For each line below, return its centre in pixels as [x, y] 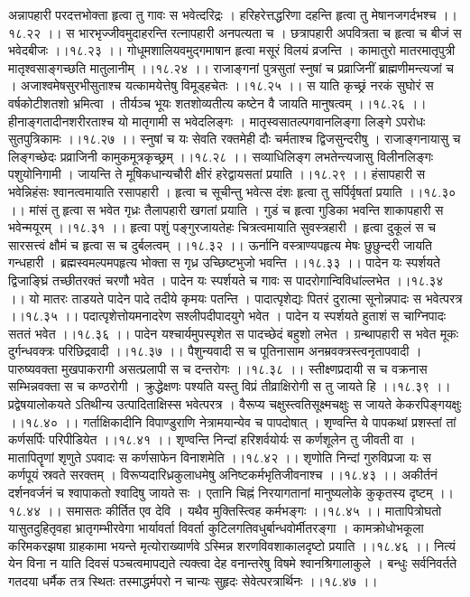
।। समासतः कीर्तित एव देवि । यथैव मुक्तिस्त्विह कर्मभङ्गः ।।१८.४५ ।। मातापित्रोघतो [243, 510]
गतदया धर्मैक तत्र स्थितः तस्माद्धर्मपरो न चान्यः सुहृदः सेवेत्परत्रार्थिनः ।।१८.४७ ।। [193, 581]
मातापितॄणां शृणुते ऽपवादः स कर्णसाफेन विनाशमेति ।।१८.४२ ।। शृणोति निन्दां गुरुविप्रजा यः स [220, 457]
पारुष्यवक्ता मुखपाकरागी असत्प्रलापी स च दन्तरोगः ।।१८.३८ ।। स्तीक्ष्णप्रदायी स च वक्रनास [218, 368]
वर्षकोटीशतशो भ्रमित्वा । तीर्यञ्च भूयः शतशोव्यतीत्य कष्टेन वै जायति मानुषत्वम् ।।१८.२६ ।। [217, 103]
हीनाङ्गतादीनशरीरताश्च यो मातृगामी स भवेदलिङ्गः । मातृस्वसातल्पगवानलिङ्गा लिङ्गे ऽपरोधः [217, 121]
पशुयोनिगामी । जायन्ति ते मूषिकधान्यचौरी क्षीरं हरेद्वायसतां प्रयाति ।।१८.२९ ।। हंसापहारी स [217, 174]
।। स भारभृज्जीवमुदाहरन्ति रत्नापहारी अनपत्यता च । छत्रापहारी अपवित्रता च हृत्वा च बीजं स [253, 32]
